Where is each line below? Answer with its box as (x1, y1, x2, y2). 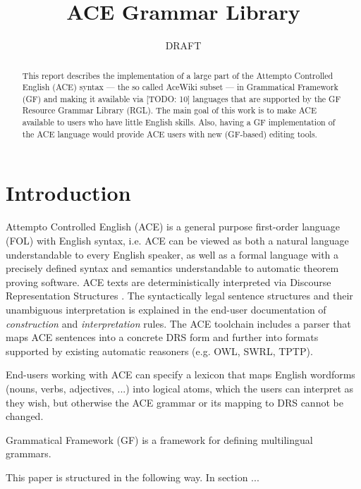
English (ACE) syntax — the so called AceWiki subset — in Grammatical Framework (22, 81, 338, 93)
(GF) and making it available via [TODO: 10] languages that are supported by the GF (22, 92, 341, 104)
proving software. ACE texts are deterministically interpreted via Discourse (6, 274, 331, 289)
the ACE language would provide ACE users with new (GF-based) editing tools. (22, 128, 317, 140)
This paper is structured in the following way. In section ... (6, 469, 259, 484)
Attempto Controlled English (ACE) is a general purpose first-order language (6, 219, 340, 234)
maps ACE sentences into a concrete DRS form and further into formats (6, 330, 319, 345)
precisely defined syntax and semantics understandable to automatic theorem (6, 261, 339, 276)
